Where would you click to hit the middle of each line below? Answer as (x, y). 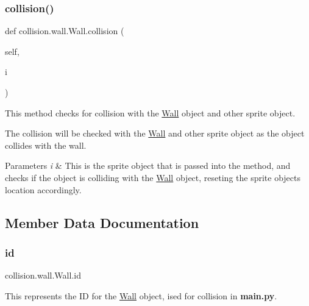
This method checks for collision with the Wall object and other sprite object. (150, 112)
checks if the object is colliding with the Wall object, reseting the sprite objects (153, 177)
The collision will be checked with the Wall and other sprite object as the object (155, 133)
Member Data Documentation (102, 222)
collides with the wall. (46, 145)
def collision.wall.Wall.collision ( (65, 31)
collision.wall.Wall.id (43, 275)
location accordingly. (43, 189)
